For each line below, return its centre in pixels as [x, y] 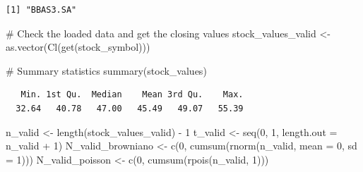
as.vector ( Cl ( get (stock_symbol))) [78, 47]
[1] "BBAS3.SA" [41, 10]
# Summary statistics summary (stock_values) [106, 70]
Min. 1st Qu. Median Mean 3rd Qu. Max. [132, 95]
